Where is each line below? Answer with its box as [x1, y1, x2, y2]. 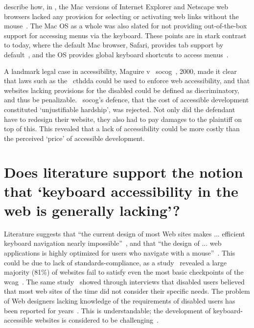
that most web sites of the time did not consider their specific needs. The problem [4, 286, 250, 296]
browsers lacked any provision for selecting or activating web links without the [4, 11, 239, 21]
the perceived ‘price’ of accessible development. [4, 133, 145, 143]
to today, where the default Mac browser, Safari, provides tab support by [4, 40, 224, 50]
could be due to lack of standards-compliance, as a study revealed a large [4, 257, 227, 267]
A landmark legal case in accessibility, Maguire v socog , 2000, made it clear [4, 66, 237, 76]
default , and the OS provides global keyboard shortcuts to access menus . [4, 49, 229, 59]
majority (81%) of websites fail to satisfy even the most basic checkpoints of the [4, 267, 244, 277]
